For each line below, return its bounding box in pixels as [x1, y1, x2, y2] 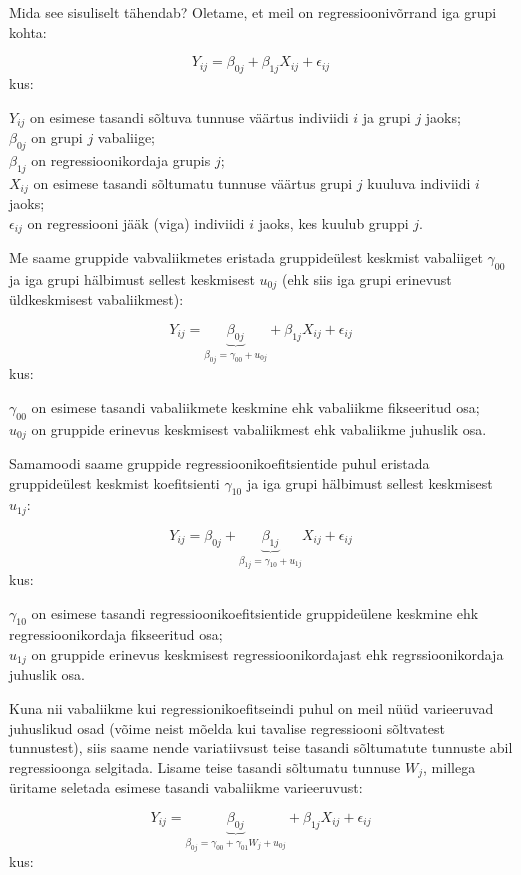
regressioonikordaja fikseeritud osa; [9, 624, 223, 645]
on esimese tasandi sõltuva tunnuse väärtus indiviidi [30, 106, 349, 127]
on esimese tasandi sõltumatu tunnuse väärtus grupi [33, 172, 353, 193]
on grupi [31, 127, 83, 148]
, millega [423, 756, 476, 777]
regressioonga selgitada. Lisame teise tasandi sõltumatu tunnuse [9, 756, 401, 777]
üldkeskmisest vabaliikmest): [9, 289, 184, 310]
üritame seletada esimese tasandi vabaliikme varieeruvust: [9, 777, 363, 798]
